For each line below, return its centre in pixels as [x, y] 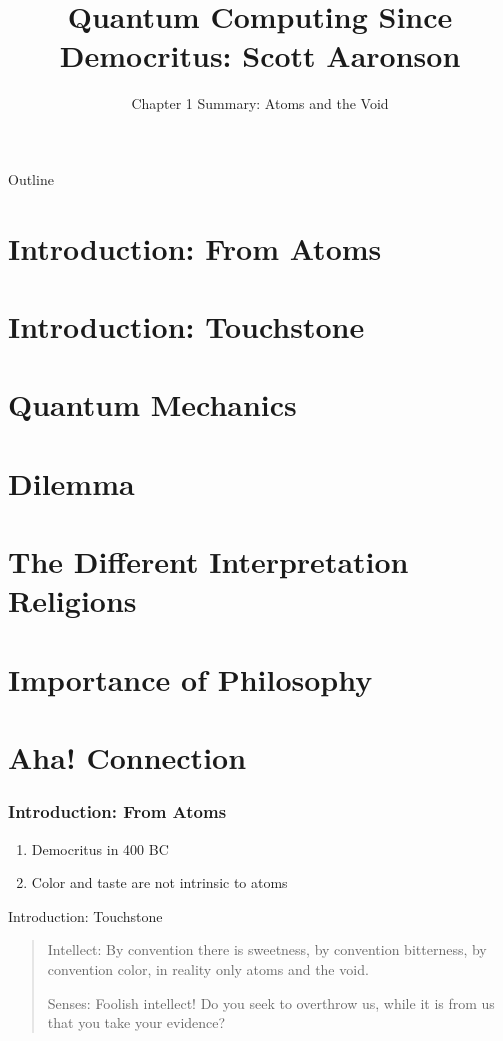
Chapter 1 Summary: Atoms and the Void [260, 103]
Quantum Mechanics [152, 404]
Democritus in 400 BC [100, 848]
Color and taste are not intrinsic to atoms [159, 882]
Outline [31, 178]
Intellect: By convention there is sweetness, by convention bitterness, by [267, 949]
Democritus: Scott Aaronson [260, 55]
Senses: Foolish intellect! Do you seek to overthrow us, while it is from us [271, 1002]
